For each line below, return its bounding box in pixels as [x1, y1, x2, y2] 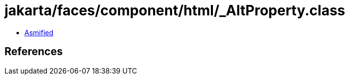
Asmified [24, 28, 54, 37]
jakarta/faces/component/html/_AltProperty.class [4, 2, 346, 19]
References [4, 45, 63, 58]
